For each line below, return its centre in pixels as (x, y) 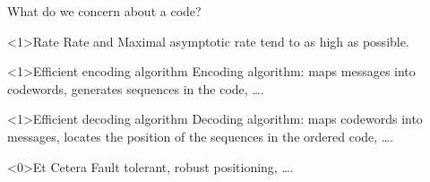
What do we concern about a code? (104, 11)
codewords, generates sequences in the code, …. (136, 88)
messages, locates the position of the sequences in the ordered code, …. (201, 136)
